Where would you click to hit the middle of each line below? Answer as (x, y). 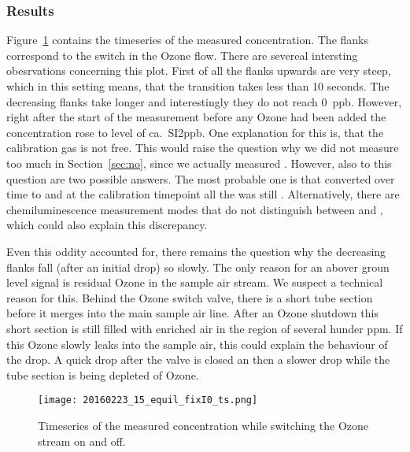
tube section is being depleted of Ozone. (103, 374)
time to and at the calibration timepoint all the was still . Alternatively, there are (203, 194)
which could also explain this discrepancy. (107, 225)
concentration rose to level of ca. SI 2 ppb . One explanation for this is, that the (195, 132)
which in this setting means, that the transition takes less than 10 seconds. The (198, 86)
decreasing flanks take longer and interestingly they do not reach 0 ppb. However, (204, 101)
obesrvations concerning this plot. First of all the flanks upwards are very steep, (199, 70)
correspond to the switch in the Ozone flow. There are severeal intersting (182, 55)
